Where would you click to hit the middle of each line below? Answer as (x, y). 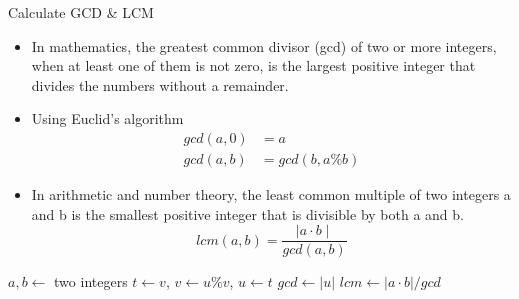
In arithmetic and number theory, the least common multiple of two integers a (271, 194)
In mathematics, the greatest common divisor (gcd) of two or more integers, (264, 45)
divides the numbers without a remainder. (160, 84)
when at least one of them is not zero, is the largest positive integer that (253, 65)
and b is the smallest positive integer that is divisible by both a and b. (247, 213)
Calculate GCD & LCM (81, 12)
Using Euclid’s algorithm (107, 118)
